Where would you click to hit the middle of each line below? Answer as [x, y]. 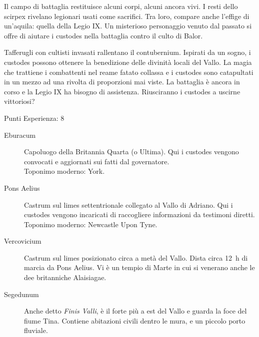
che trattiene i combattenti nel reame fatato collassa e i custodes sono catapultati [129, 72]
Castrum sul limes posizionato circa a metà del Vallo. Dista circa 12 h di [136, 257]
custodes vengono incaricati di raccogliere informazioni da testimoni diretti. [139, 214]
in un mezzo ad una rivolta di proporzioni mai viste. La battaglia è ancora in [122, 82]
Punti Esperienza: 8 [34, 118]
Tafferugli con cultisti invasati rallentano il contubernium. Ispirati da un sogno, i [127, 52]
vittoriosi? [19, 101]
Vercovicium [23, 241]
